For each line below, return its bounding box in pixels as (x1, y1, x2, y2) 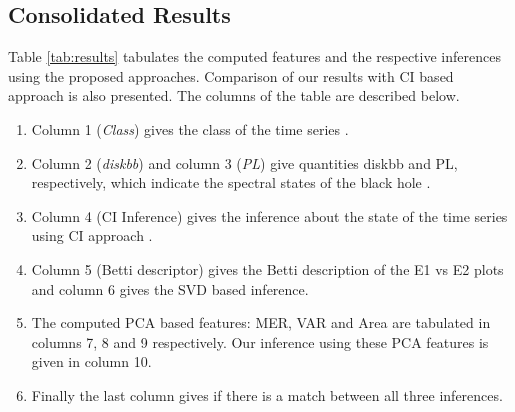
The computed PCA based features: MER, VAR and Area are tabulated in (31, 312, 491, 333)
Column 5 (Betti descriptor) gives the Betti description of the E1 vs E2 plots (31, 258, 504, 279)
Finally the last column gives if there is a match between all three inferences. (31, 384, 503, 405)
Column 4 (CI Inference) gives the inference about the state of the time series (31, 205, 508, 226)
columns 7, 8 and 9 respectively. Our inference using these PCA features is (31, 331, 489, 352)
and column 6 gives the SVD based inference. (31, 278, 309, 299)
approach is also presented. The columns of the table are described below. (8, 85, 460, 106)
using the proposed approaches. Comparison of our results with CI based (8, 65, 454, 86)
